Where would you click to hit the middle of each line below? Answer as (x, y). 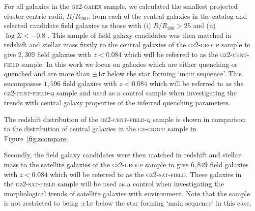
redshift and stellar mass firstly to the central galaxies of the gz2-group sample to (127, 45)
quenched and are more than (47, 74)
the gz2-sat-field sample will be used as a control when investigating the (114, 184)
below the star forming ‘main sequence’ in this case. (173, 203)
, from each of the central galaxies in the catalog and (168, 15)
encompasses (23, 83)
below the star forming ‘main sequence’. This (175, 74)
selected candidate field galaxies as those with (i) (78, 25)
